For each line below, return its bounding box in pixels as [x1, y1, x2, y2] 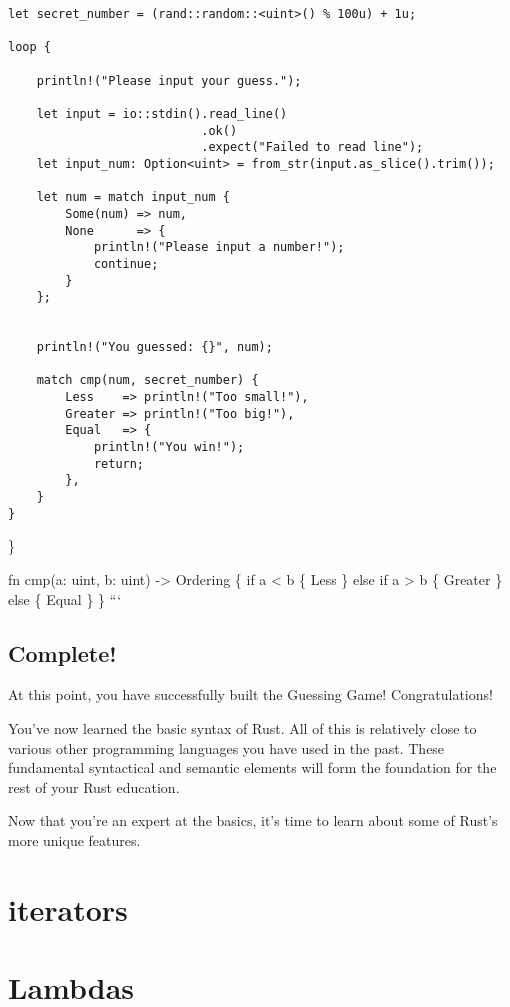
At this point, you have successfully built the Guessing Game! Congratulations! [8, 684, 493, 705]
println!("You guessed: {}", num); [36, 340, 273, 355]
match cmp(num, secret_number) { [36, 373, 259, 388]
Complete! [8, 637, 117, 668]
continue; [93, 256, 159, 271]
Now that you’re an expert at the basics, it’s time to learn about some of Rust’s [8, 810, 498, 831]
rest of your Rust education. [8, 776, 180, 797]
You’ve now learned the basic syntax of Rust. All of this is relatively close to [8, 717, 477, 738]
